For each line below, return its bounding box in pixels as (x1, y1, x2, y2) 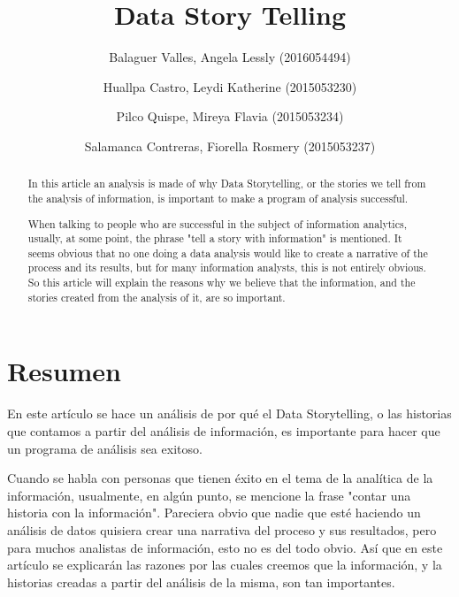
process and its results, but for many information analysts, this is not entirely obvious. (27, 260, 426, 275)
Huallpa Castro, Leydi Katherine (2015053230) (103, 77, 357, 96)
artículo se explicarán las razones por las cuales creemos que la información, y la (7, 555, 442, 574)
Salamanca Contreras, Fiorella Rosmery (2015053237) (84, 136, 376, 155)
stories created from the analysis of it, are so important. (27, 289, 286, 304)
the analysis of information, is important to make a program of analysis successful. (27, 190, 409, 205)
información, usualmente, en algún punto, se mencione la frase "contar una (7, 486, 411, 504)
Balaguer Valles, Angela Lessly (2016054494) (109, 48, 351, 66)
